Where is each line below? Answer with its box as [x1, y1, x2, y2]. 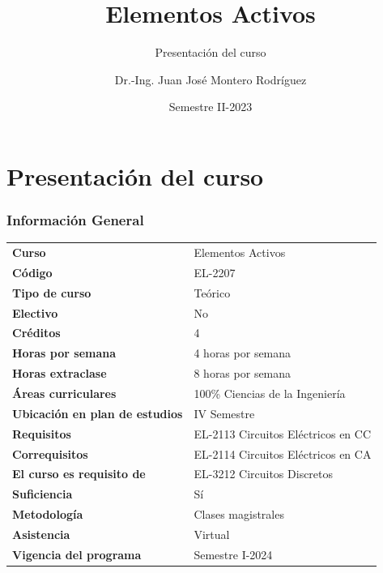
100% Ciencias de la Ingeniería [194, 384, 346, 401]
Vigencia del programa [12, 545, 142, 562]
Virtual [194, 525, 230, 542]
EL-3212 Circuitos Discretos [194, 465, 334, 482]
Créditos [12, 324, 61, 341]
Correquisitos [12, 445, 88, 462]
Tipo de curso [12, 284, 91, 301]
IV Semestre [194, 404, 255, 421]
